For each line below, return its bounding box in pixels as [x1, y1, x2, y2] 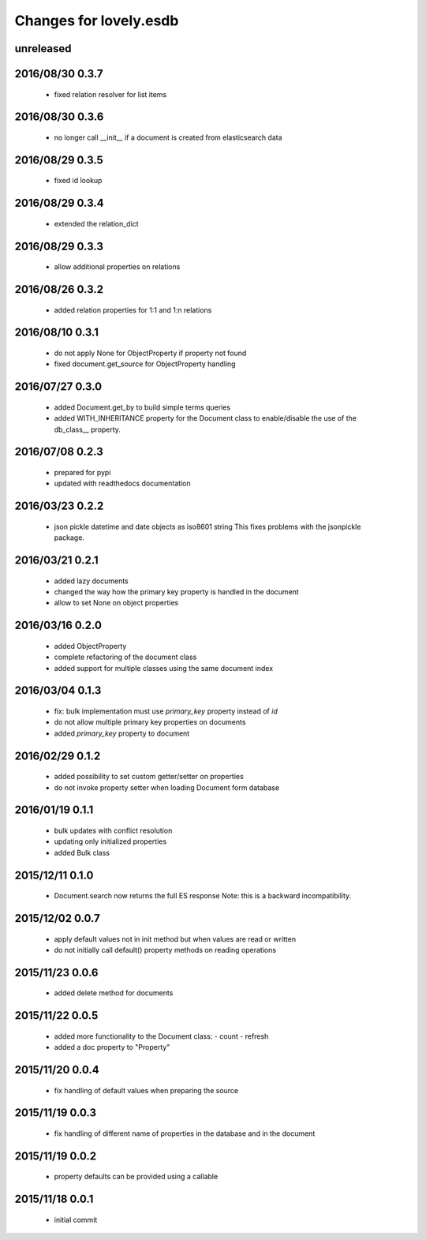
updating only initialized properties [54, 837, 167, 846]
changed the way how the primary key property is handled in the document [54, 586, 299, 596]
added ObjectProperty [54, 641, 127, 650]
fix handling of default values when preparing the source [54, 1085, 239, 1095]
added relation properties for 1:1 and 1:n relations [54, 305, 212, 315]
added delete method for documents [54, 988, 174, 998]
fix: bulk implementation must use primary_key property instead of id [54, 706, 278, 716]
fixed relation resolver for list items [54, 89, 167, 99]
